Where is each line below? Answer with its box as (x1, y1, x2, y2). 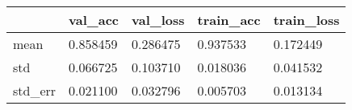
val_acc (69, 10, 119, 29)
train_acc (197, 10, 261, 29)
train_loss (273, 10, 340, 29)
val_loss (132, 10, 185, 29)
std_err (13, 81, 57, 100)
